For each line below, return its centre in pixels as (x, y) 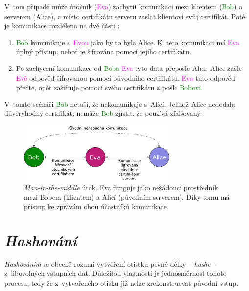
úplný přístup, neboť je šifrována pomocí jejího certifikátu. (103, 52)
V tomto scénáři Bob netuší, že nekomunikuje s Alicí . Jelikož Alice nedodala (120, 103)
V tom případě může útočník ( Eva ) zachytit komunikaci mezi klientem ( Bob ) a (124, 6)
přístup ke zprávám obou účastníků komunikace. (96, 207)
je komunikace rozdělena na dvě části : (62, 26)
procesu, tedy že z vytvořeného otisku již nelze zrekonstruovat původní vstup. (122, 282)
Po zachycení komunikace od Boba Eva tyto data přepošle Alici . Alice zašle (129, 68)
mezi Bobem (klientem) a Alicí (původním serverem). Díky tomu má (127, 197)
